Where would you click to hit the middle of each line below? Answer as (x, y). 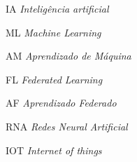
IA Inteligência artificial (57, 8)
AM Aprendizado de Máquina (68, 56)
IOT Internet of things (54, 150)
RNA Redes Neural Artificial (67, 126)
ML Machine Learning (53, 32)
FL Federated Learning (54, 79)
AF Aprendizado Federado (61, 103)
